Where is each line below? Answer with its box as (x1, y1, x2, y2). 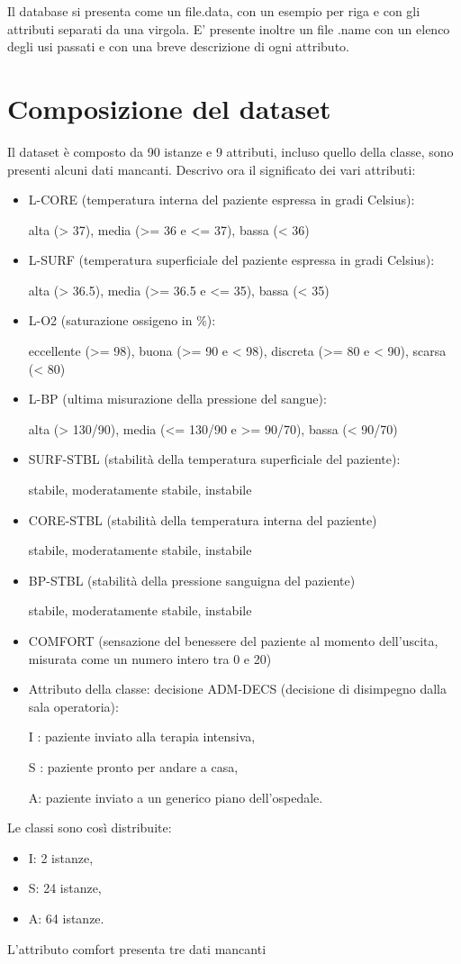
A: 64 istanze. (28, 908, 104, 927)
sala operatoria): (28, 696, 119, 715)
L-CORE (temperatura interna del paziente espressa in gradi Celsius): (28, 190, 415, 209)
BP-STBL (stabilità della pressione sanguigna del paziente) (28, 570, 356, 589)
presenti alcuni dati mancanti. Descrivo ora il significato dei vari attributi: (7, 159, 416, 178)
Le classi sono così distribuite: (7, 818, 172, 837)
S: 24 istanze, (28, 878, 102, 897)
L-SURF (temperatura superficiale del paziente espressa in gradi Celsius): (28, 250, 435, 269)
